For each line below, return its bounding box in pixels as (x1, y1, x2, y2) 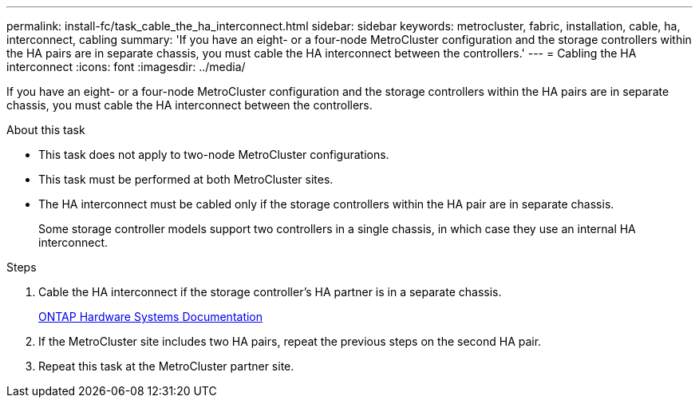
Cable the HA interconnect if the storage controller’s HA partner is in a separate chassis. (38, 285, 502, 299)
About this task (6, 123, 85, 137)
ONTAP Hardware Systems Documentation (38, 310, 263, 323)
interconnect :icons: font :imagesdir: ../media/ (6, 60, 246, 73)
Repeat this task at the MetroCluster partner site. (38, 359, 294, 373)
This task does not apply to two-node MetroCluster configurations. (38, 148, 389, 161)
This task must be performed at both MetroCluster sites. (38, 172, 334, 186)
